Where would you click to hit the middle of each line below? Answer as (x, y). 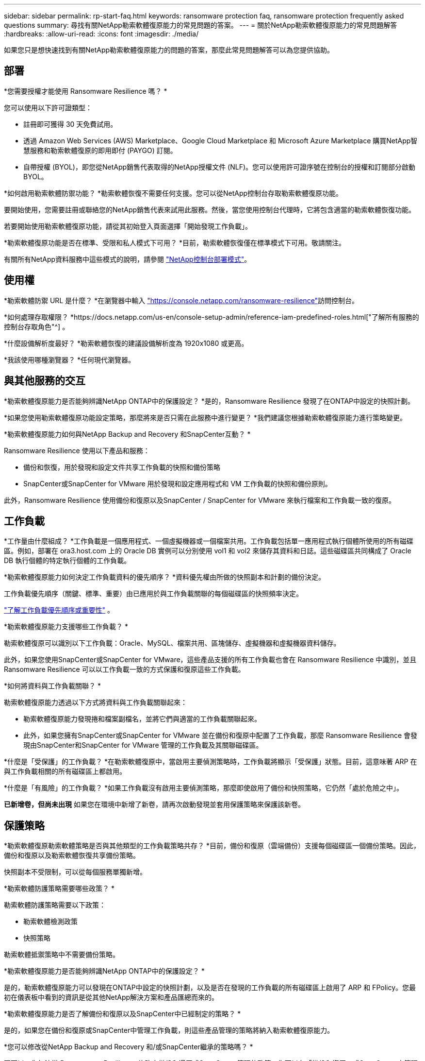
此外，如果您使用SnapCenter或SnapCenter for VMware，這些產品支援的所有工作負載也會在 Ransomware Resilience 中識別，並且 (210, 660)
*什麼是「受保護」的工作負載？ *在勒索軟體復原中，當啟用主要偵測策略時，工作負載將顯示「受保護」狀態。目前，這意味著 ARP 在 (211, 762)
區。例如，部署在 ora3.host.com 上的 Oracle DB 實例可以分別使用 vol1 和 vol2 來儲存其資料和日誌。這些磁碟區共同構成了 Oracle (208, 551)
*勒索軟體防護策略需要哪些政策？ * (59, 889)
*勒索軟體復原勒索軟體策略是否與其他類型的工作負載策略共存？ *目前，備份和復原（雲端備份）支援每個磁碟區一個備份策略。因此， (212, 846)
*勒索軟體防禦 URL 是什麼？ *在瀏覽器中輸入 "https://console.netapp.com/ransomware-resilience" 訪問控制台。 (181, 300)
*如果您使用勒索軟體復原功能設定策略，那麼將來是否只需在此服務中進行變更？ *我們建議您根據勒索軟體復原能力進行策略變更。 (205, 417)
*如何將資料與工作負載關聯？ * (52, 686)
